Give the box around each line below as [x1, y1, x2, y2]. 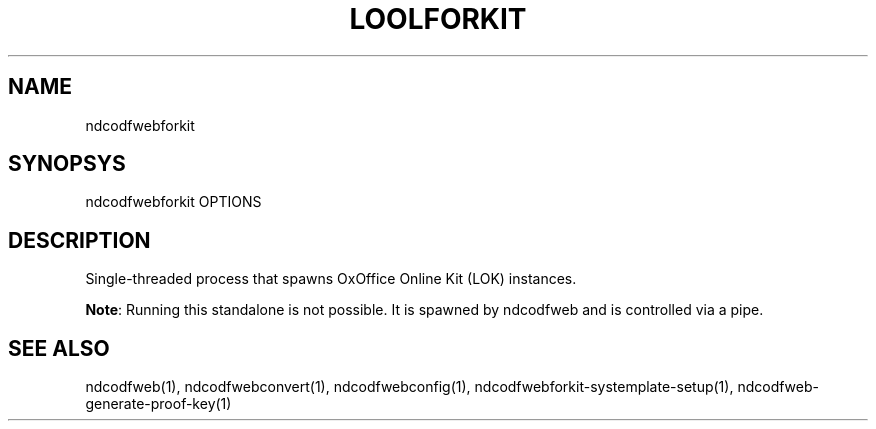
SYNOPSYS [8, 151, 126, 177]
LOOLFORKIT [349, 2, 527, 36]
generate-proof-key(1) [85, 395, 232, 413]
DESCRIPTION [8, 227, 151, 253]
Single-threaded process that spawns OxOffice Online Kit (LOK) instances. [85, 270, 577, 288]
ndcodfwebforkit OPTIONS [85, 193, 262, 211]
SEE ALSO [8, 335, 110, 361]
